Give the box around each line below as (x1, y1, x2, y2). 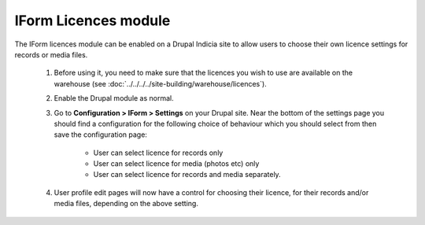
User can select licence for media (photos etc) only (93, 159, 260, 168)
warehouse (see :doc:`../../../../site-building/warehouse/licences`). (54, 79, 267, 88)
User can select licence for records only (93, 148, 224, 157)
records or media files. (14, 50, 88, 59)
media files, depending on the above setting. (54, 199, 198, 208)
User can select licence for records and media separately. (93, 170, 281, 179)
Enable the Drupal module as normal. (54, 94, 175, 103)
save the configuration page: (54, 130, 147, 139)
